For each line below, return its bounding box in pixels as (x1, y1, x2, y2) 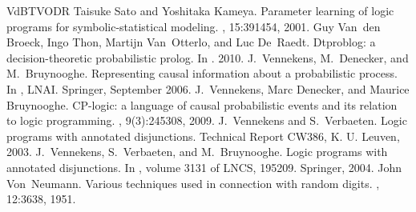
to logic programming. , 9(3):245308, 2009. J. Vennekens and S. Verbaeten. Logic (6, 112, 407, 129)
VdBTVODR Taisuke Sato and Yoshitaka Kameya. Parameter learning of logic (6, 2, 394, 18)
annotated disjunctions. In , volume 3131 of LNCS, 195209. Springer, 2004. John (6, 158, 402, 175)
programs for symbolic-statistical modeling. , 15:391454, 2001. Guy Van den (6, 18, 381, 34)
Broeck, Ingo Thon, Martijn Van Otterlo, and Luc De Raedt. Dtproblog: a (6, 34, 376, 50)
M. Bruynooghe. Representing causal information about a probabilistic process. (6, 65, 398, 82)
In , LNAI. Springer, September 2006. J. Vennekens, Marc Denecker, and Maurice (6, 80, 410, 97)
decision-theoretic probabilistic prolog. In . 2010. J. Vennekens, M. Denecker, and (6, 49, 409, 66)
